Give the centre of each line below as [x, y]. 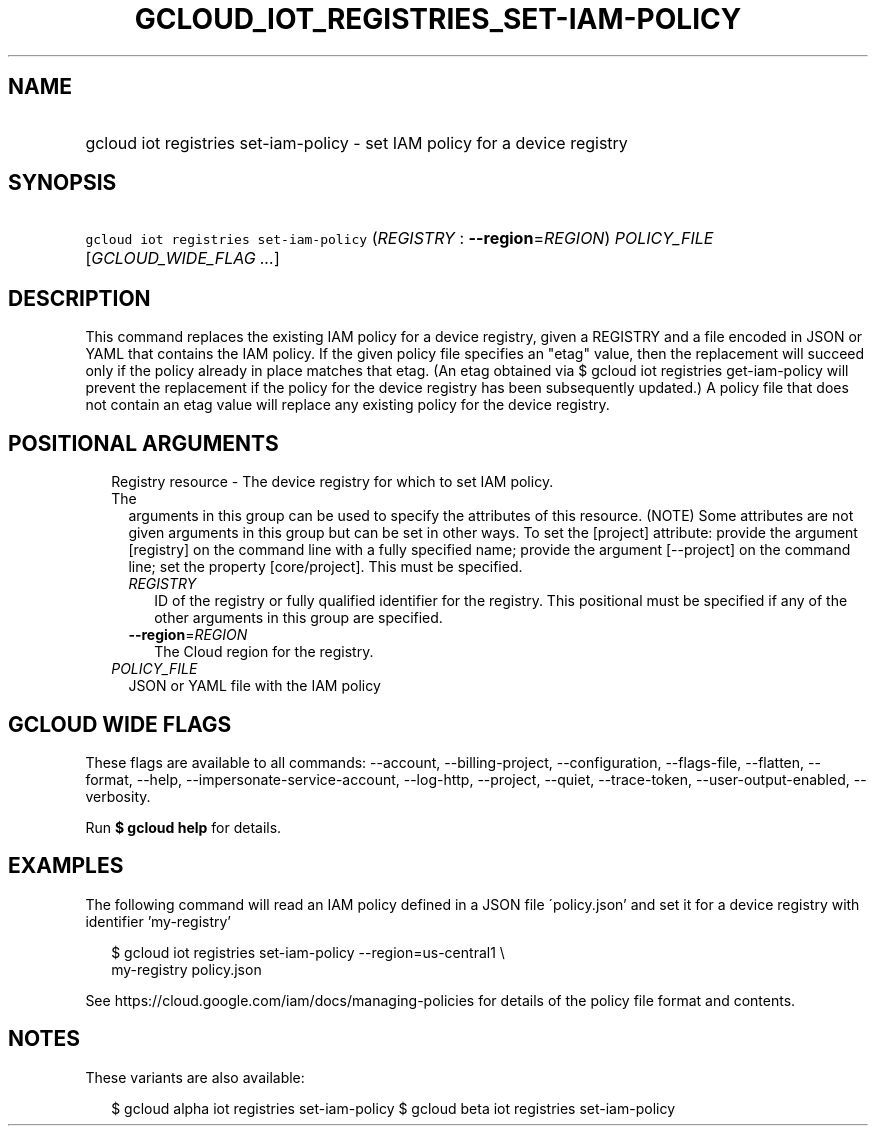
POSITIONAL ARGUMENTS [143, 443]
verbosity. [118, 796]
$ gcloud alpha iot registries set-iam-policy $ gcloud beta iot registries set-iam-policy [393, 1108]
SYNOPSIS [62, 183]
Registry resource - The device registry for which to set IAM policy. [332, 482]
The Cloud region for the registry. [264, 652]
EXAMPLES [66, 866]
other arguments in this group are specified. [298, 618]
